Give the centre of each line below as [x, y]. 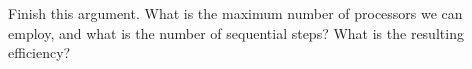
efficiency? [39, 52]
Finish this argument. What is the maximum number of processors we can [235, 13]
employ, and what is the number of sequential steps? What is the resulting [236, 32]
